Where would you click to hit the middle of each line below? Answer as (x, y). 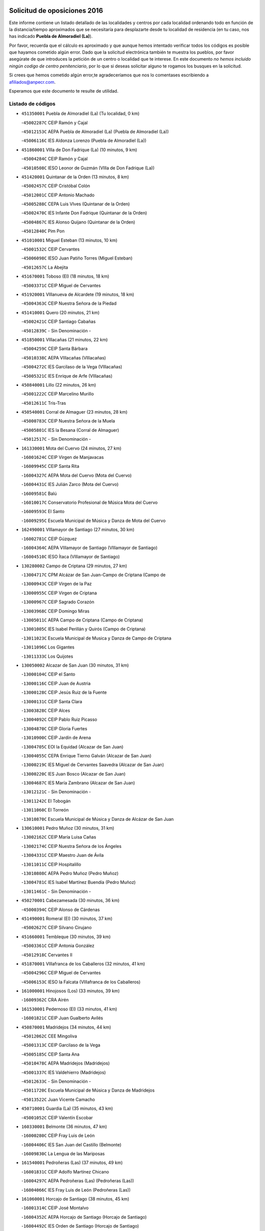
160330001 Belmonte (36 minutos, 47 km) (64, 1126)
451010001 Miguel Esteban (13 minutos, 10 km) (69, 240)
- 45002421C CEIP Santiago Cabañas (58, 322)
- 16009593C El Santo (43, 512)
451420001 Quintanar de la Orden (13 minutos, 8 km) (75, 177)
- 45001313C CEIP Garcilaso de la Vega (61, 1045)
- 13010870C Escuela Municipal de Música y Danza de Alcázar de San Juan (98, 819)
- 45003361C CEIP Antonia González (58, 946)
